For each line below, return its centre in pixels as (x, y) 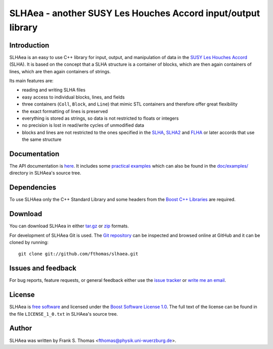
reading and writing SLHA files (54, 90)
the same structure (42, 139)
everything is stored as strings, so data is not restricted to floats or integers (100, 118)
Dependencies (33, 188)
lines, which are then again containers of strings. (60, 71)
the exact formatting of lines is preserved (65, 111)
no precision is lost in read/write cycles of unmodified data (83, 125)
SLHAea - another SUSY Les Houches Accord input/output (135, 13)
